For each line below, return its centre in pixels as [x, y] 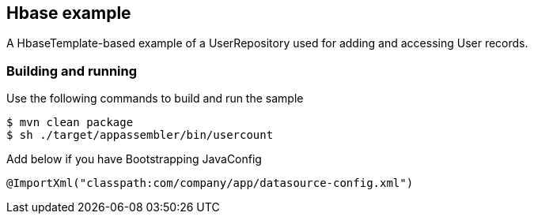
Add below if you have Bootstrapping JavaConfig [134, 159]
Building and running [72, 71]
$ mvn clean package [70, 123]
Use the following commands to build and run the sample [155, 99]
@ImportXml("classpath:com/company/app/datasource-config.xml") [210, 183]
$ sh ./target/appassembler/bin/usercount [140, 135]
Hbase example [69, 13]
